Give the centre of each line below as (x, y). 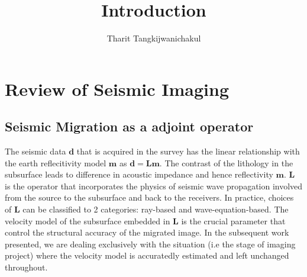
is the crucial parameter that (233, 220)
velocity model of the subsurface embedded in (88, 220)
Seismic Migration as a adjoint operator (129, 126)
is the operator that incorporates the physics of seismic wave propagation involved (154, 186)
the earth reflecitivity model (56, 162)
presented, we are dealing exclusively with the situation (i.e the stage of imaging (150, 244)
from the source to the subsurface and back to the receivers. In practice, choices (149, 197)
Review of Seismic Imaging (117, 88)
